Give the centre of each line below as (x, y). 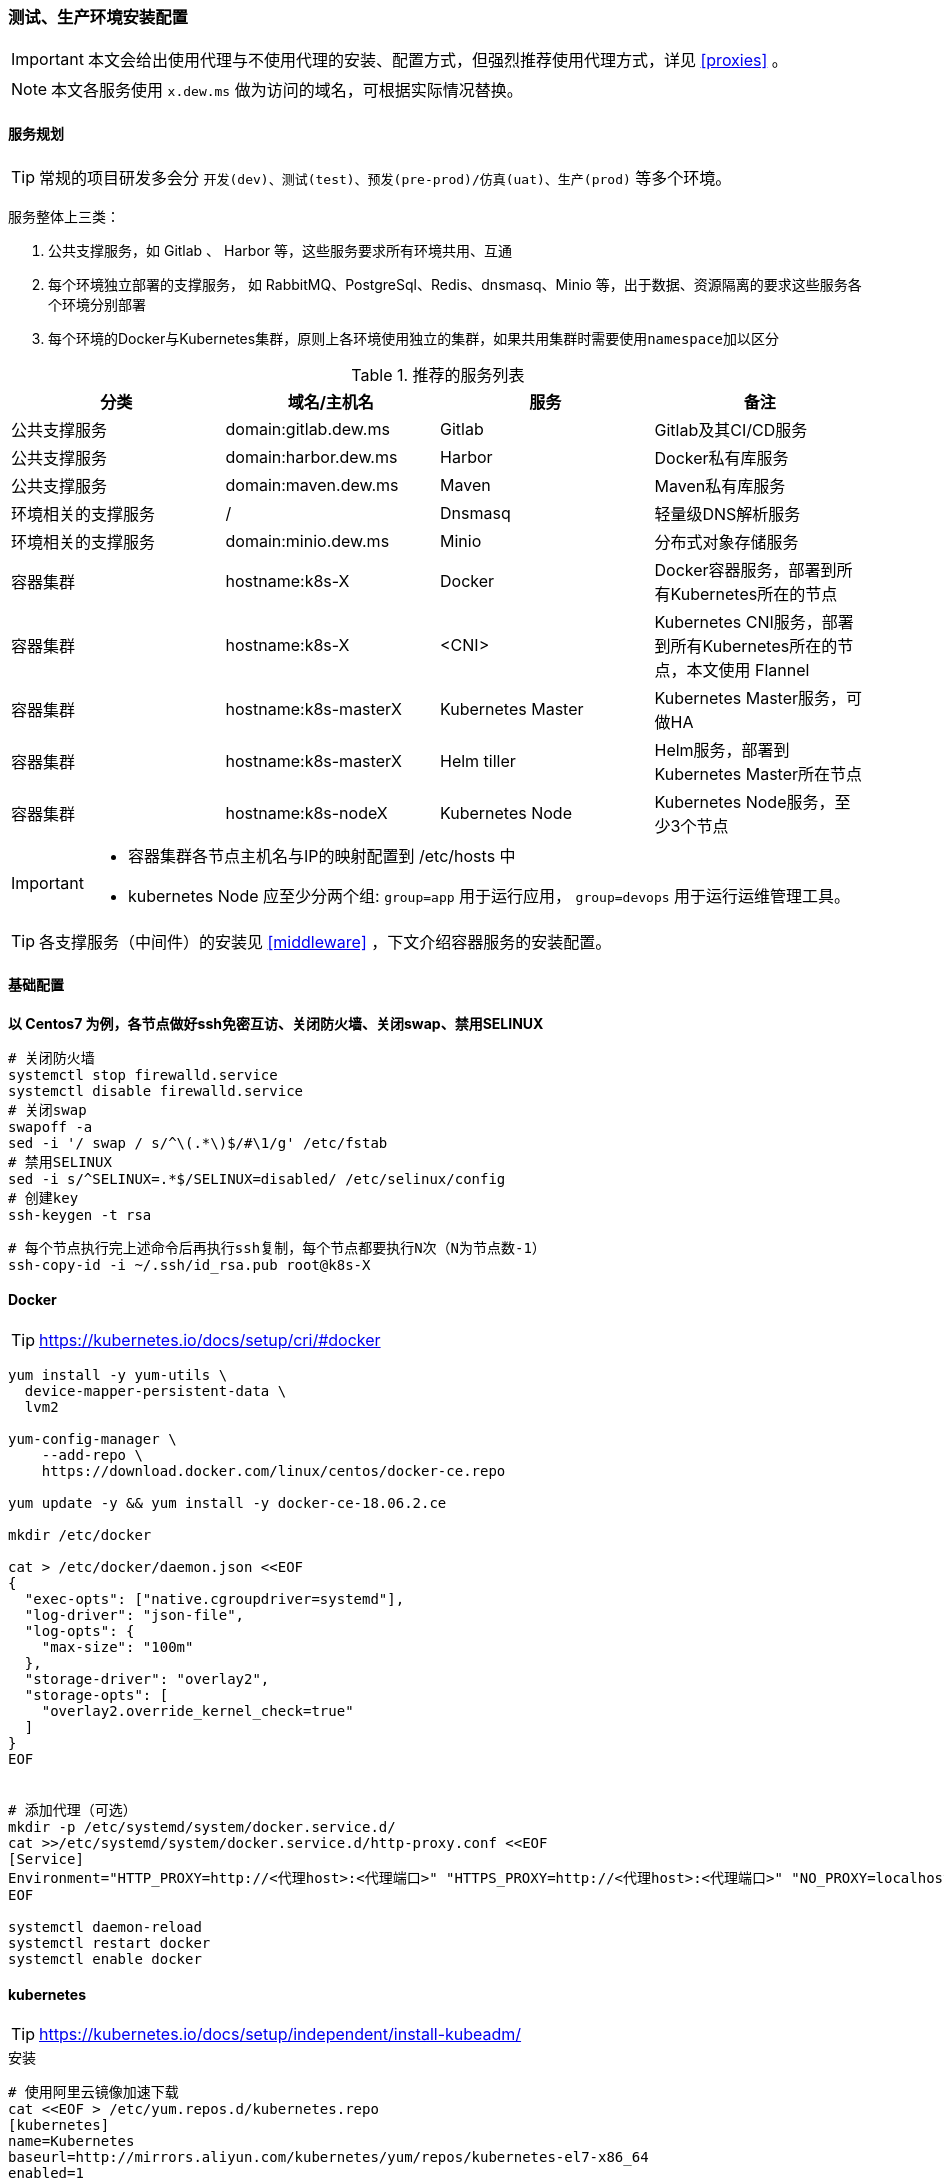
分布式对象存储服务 (726, 541)
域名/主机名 (330, 401)
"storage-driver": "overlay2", (147, 1679)
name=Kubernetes (71, 2141)
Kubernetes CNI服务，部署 (754, 621)
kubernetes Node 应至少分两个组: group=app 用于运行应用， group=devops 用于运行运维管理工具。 (489, 895)
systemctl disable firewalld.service (156, 1090)
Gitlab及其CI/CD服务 (731, 429)
